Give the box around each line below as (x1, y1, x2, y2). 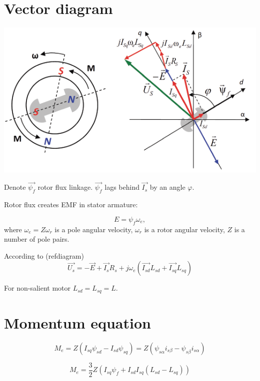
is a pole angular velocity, (54, 224, 133, 234)
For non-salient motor (4, 283, 70, 293)
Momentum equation (4, 313, 151, 333)
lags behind (104, 182, 139, 192)
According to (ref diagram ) (4, 250, 84, 261)
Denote (4, 182, 26, 192)
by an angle (149, 182, 185, 192)
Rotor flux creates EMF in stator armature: (4, 199, 138, 210)
